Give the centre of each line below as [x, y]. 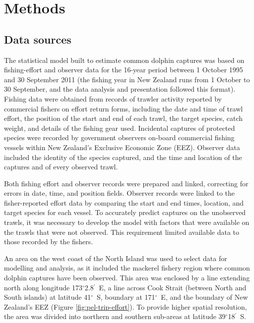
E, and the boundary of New [204, 297]
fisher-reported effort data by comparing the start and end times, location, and [124, 202]
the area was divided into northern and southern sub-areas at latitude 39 [115, 316]
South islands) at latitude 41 [48, 297]
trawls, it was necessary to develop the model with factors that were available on [127, 222]
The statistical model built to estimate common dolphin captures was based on [124, 60]
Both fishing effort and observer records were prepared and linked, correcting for [126, 183]
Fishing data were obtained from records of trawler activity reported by [113, 98]
